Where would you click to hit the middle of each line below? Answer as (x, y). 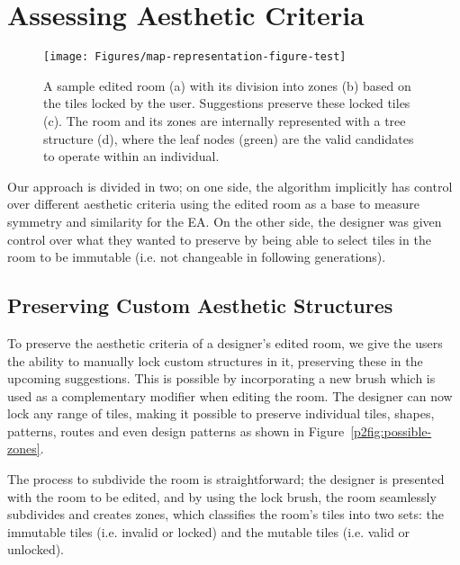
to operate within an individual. (131, 156)
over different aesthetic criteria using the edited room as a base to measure (213, 204)
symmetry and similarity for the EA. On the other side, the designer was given (225, 221)
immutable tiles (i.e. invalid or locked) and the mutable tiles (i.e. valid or (209, 531)
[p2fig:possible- (391, 430)
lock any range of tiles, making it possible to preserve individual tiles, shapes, (221, 413)
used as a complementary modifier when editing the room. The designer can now (230, 395)
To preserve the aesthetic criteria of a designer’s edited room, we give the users (225, 342)
